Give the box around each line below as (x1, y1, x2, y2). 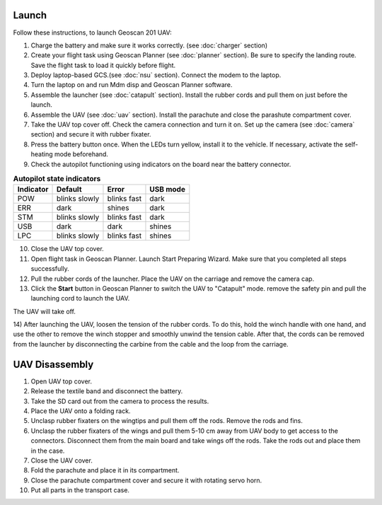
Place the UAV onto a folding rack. (30, 407, 131, 415)
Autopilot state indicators (13, 174, 101, 184)
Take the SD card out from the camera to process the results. (30, 397, 209, 405)
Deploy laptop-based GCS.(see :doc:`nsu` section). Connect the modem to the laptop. (30, 71, 282, 79)
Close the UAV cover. (30, 456, 93, 465)
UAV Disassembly (13, 358, 94, 371)
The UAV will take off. (13, 307, 76, 315)
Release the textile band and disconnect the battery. (30, 387, 183, 395)
